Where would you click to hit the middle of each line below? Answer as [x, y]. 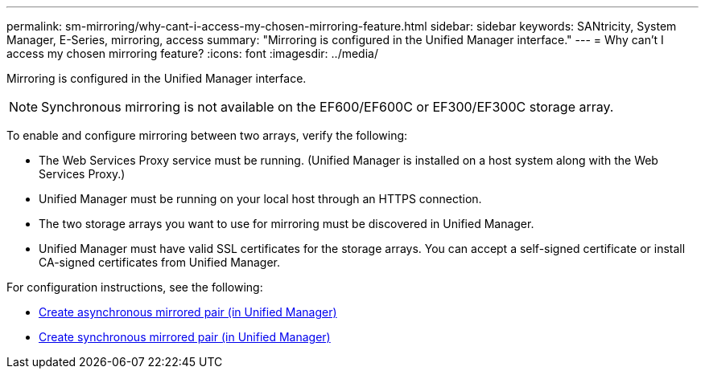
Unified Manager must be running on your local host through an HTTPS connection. [260, 199]
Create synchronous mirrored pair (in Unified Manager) [185, 337]
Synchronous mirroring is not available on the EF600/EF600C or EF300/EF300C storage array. [328, 107]
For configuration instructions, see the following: [135, 287]
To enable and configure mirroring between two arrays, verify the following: [207, 135]
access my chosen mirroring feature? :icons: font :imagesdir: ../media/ [192, 53]
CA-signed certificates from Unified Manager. [159, 262]
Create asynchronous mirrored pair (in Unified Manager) [188, 312]
